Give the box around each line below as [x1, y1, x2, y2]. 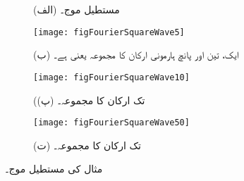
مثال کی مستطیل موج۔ [5, 161, 103, 176]
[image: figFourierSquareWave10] [33, 72, 190, 82]
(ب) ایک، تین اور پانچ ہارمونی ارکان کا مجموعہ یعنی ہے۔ [33, 47, 239, 62]
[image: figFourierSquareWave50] [33, 118, 190, 128]
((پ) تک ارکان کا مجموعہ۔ [33, 92, 145, 107]
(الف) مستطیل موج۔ [33, 2, 120, 16]
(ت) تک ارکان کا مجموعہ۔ [33, 137, 141, 152]
